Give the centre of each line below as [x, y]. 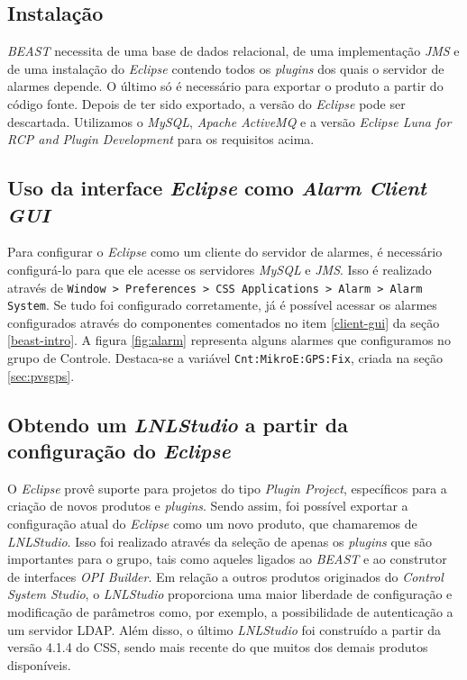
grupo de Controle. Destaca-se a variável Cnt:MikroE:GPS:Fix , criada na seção [225, 358]
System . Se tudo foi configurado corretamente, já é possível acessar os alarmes [222, 305]
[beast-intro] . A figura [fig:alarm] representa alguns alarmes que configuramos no [229, 340]
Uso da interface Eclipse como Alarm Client [217, 188]
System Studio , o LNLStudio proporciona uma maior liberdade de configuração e [230, 594]
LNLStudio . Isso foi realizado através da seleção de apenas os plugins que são [220, 541]
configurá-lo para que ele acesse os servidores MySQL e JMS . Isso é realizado [220, 269]
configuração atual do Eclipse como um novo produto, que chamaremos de [212, 524]
